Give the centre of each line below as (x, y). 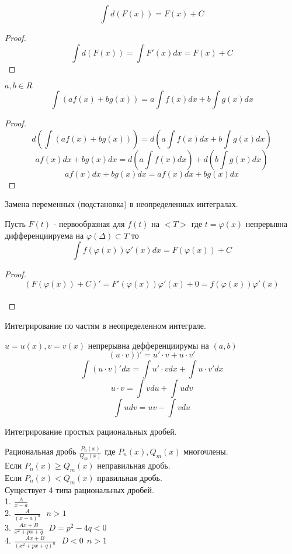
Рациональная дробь (41, 451)
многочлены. (206, 451)
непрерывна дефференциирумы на (148, 345)
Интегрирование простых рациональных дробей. (91, 431)
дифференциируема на (44, 235)
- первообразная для (89, 223)
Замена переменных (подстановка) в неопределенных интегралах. (121, 204)
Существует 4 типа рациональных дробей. (79, 489)
